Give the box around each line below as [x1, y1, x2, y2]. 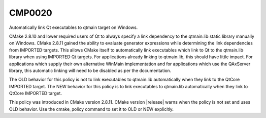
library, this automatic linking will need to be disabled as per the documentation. [9, 68, 171, 73]
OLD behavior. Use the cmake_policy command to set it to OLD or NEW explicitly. [9, 106, 174, 112]
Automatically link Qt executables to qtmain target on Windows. [9, 24, 138, 30]
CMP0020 [9, 7, 53, 18]
